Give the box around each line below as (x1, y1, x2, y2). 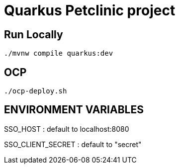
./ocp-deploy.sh (4, 87, 67, 95)
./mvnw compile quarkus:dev (4, 49, 113, 58)
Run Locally (4, 28, 63, 41)
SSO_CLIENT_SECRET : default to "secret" (4, 140, 142, 149)
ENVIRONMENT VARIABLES (4, 103, 144, 116)
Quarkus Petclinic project (4, 2, 176, 19)
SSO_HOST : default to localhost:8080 (4, 124, 129, 133)
